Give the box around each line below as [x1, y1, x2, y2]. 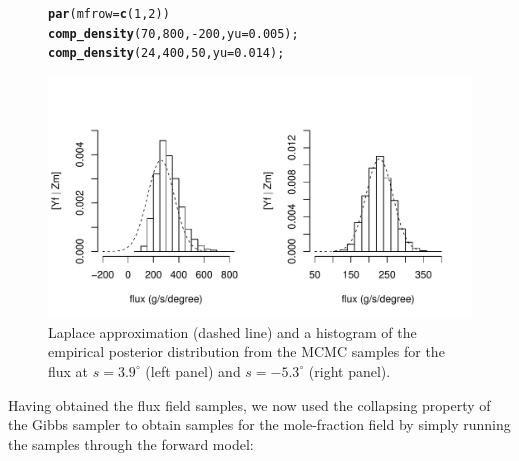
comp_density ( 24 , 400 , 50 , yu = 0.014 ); [48, 46, 285, 61]
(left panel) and [145, 360, 241, 381]
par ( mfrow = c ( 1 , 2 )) [48, 7, 170, 21]
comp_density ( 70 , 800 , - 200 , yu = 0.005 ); [48, 26, 299, 41]
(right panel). [308, 360, 391, 381]
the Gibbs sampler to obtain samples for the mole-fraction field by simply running [8, 414, 511, 435]
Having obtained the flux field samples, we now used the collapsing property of [8, 394, 491, 415]
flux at [48, 360, 89, 381]
